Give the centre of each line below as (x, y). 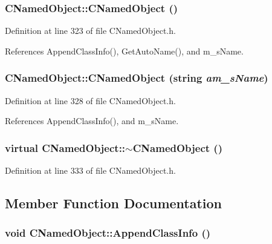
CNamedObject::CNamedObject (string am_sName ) (137, 78)
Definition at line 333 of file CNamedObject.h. (90, 170)
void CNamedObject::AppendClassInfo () (108, 233)
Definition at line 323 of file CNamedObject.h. (90, 31)
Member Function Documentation (114, 203)
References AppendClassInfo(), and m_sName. (92, 121)
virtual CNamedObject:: (65, 147)
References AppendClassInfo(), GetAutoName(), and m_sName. (124, 51)
